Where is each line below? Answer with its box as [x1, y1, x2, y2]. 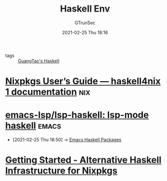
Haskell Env [60, 3, 110, 15]
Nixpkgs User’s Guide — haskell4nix [5, 76, 161, 87]
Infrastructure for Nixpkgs [5, 165, 118, 176]
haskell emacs [5, 120, 62, 132]
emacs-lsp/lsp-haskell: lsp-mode [5, 109, 149, 121]
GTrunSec [74, 20, 96, 26]
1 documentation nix [5, 86, 91, 98]
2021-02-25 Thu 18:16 [62, 29, 108, 35]
